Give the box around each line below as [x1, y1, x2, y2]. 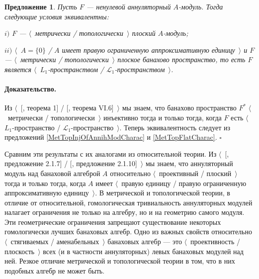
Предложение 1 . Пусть [4, 1, 77, 11]
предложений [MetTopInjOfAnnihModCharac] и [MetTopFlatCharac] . [4, 132, 217, 142]
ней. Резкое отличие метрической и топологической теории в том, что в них [4, 256, 235, 266]
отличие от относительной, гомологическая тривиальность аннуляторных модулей [4, 197, 253, 207]
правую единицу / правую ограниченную [121, 178, 247, 188]
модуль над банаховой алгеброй [4, 168, 100, 178]
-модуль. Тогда [178, 1, 223, 11]
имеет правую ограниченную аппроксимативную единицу [62, 44, 235, 55]
